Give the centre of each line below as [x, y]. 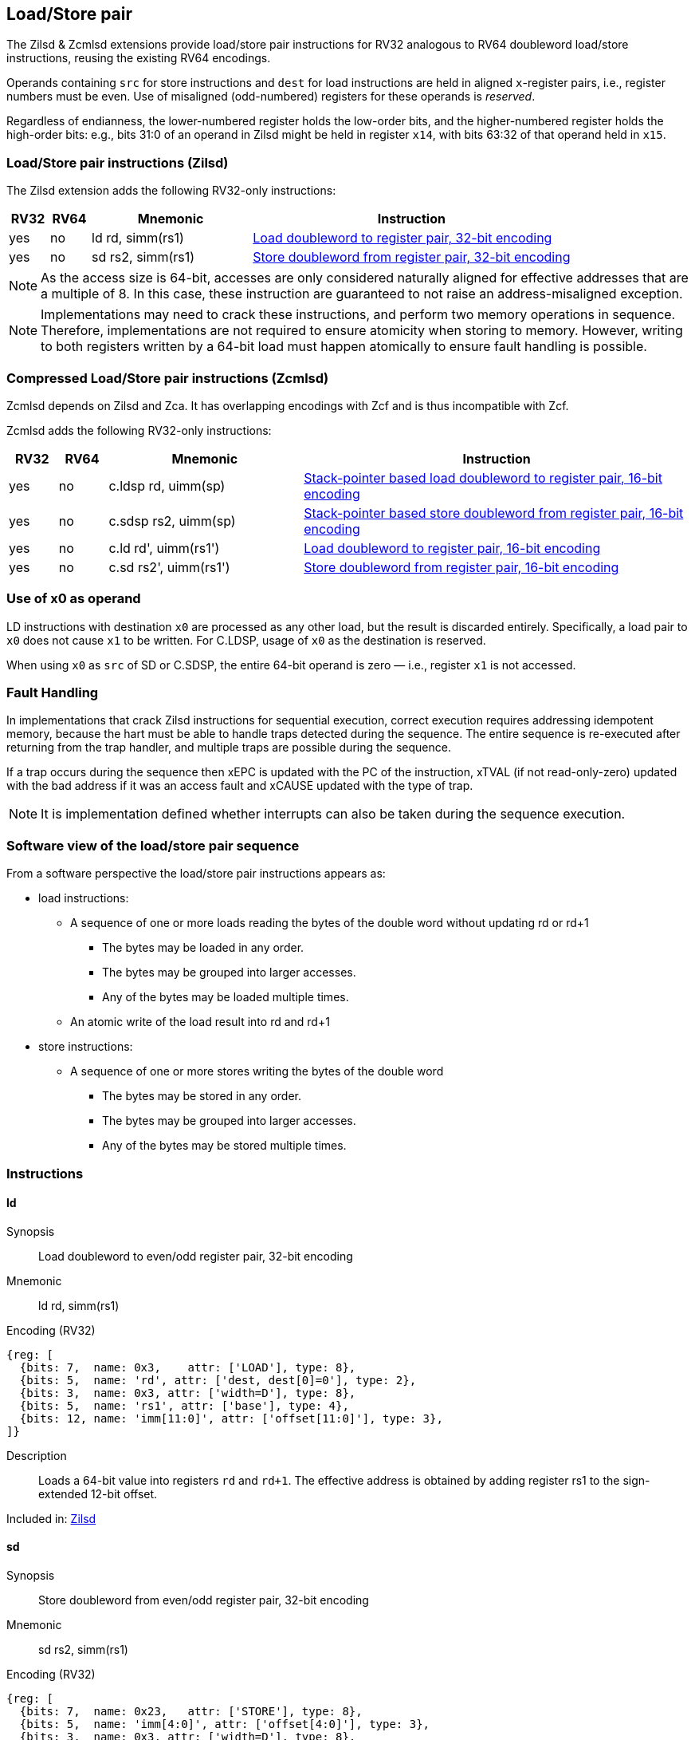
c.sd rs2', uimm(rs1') [169, 567]
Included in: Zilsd [51, 1518]
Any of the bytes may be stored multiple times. [224, 1146]
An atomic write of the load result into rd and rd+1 [200, 1022]
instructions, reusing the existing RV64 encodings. [139, 58]
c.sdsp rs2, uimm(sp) [172, 521]
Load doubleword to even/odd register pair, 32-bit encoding [196, 1256]
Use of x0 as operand [74, 599]
